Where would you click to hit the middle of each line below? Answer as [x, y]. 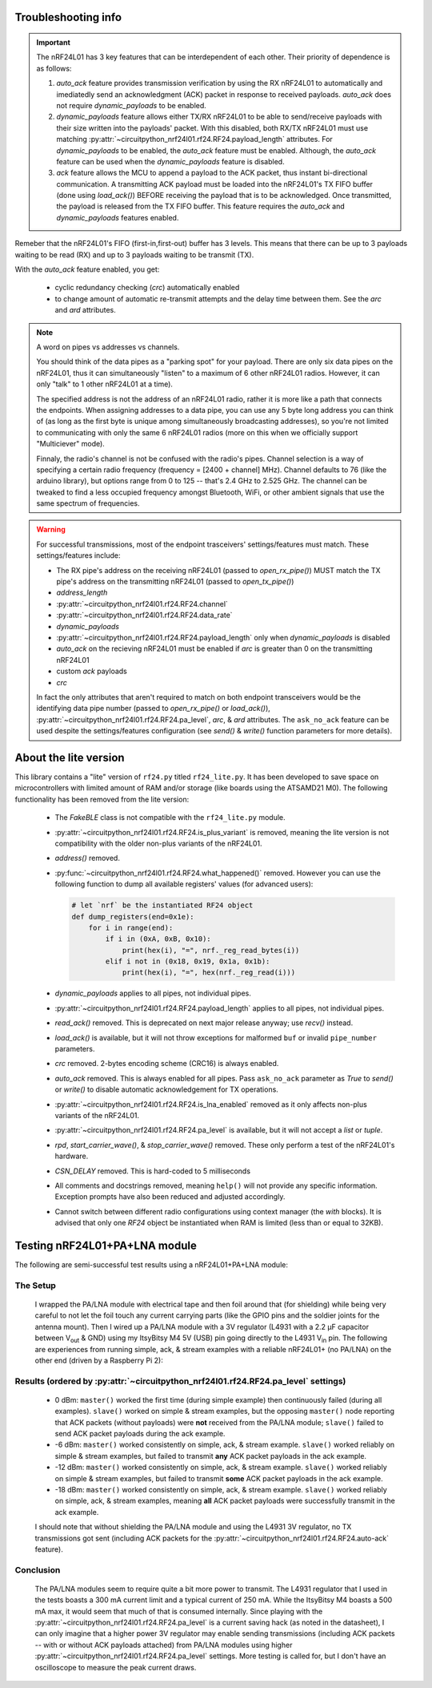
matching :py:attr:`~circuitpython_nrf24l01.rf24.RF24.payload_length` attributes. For [195, 139]
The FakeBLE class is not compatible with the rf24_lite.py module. [170, 818]
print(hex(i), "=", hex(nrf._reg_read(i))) [209, 973]
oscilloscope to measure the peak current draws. [116, 1667]
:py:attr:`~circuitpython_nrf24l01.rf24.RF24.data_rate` [144, 615]
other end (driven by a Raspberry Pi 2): [99, 1360]
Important [54, 42]
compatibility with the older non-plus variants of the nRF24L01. [159, 843]
